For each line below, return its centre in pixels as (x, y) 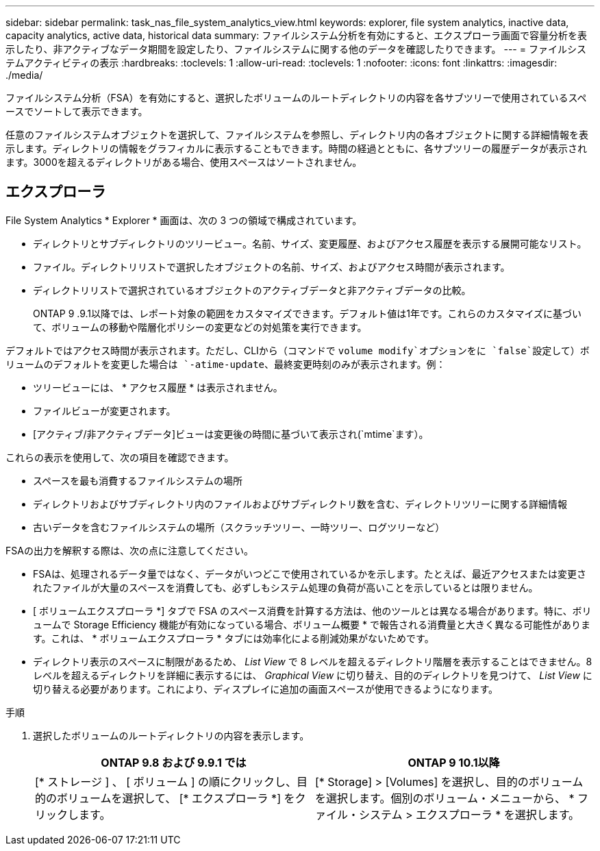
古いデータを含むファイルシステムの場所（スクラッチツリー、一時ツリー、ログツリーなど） (239, 527)
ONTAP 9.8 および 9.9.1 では (174, 762)
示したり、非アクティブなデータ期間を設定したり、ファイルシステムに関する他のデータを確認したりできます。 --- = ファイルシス (296, 49)
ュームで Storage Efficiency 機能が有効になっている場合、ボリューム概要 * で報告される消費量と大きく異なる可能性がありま (312, 624)
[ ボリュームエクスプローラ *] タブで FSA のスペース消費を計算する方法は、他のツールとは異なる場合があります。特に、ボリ (312, 610)
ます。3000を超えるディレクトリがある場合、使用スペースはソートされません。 (184, 162)
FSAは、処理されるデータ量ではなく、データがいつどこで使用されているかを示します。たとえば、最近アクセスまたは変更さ (310, 573)
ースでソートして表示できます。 (77, 111)
